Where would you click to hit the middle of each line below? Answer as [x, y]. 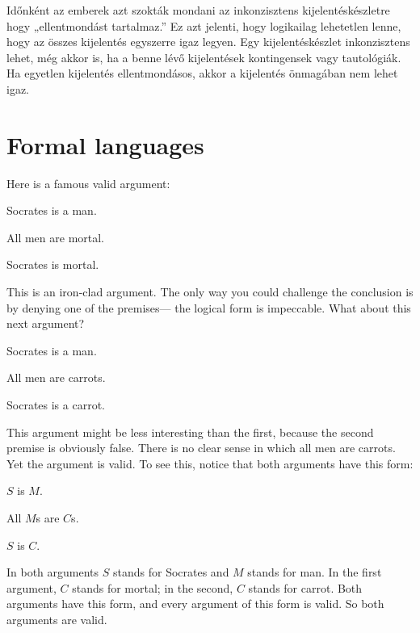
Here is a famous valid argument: [88, 183]
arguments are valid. [57, 619]
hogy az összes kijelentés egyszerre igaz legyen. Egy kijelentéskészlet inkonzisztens [208, 42]
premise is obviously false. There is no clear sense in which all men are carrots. [201, 448]
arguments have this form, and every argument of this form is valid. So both [195, 604]
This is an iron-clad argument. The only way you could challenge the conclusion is [210, 292]
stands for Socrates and [171, 572]
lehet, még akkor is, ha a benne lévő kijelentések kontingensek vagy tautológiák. [204, 57]
